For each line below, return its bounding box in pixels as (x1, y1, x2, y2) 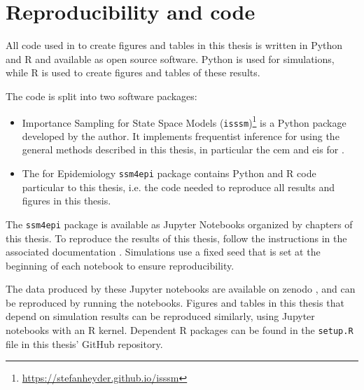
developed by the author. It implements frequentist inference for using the (22, 128, 339, 143)
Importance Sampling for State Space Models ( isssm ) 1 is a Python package (22, 113, 346, 130)
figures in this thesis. (22, 193, 111, 208)
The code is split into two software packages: (6, 88, 197, 103)
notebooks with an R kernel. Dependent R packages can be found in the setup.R (6, 323, 353, 337)
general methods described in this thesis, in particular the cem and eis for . (22, 142, 344, 157)
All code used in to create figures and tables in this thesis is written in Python (6, 38, 343, 53)
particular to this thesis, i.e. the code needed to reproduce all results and (22, 179, 335, 194)
